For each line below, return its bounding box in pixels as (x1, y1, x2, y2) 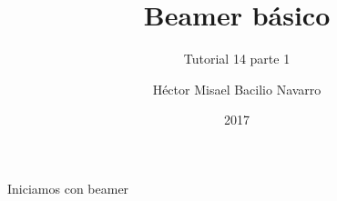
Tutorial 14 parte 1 (183, 49, 291, 68)
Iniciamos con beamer (7, 178, 129, 197)
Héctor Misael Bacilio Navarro (152, 79, 322, 98)
